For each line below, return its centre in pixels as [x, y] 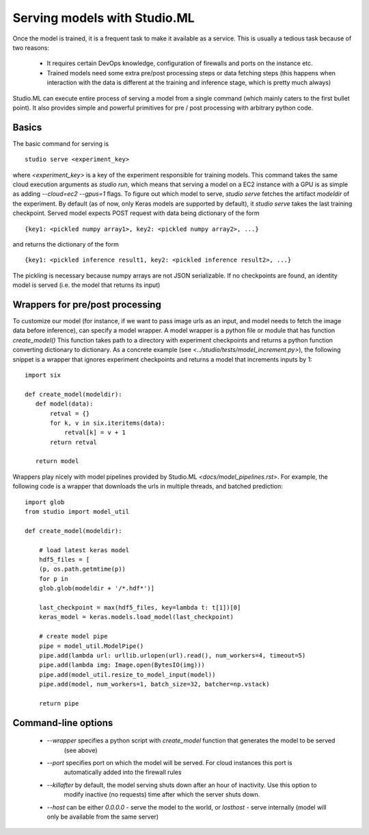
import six [43, 375]
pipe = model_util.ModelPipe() [91, 646]
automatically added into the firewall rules [123, 772]
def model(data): [64, 404]
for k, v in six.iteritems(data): [108, 423]
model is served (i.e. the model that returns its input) [86, 285]
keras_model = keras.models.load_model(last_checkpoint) [136, 617]
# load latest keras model [84, 550]
